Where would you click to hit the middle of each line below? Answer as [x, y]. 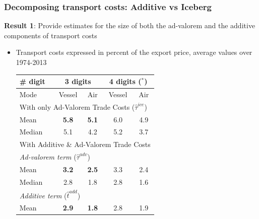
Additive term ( [43, 195]
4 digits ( [125, 81]
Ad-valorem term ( [48, 157]
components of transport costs [51, 35]
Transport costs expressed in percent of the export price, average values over [134, 52]
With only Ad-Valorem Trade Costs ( [77, 106]
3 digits [78, 81]
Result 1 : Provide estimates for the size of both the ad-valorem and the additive [130, 25]
